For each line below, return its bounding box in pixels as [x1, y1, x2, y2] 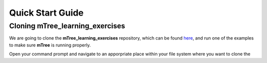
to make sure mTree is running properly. [9, 42, 91, 48]
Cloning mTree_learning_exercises [9, 21, 126, 30]
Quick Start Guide [9, 7, 84, 18]
